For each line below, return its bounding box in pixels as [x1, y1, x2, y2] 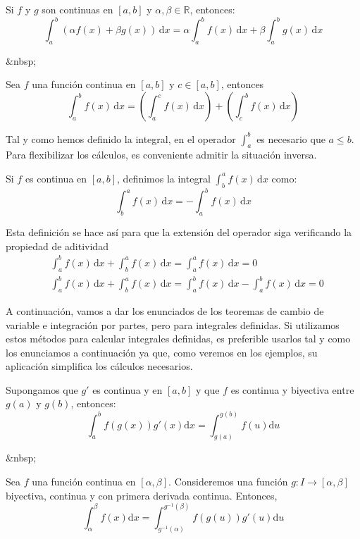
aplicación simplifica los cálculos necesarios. [6, 359, 193, 373]
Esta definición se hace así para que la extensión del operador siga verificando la [6, 225, 352, 240]
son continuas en [42, 2, 113, 16]
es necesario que [256, 131, 325, 146]
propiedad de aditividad [6, 238, 108, 253]
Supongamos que [6, 382, 78, 397]
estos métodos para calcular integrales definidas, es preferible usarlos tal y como [6, 331, 351, 346]
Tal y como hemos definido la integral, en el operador [6, 131, 236, 146]
